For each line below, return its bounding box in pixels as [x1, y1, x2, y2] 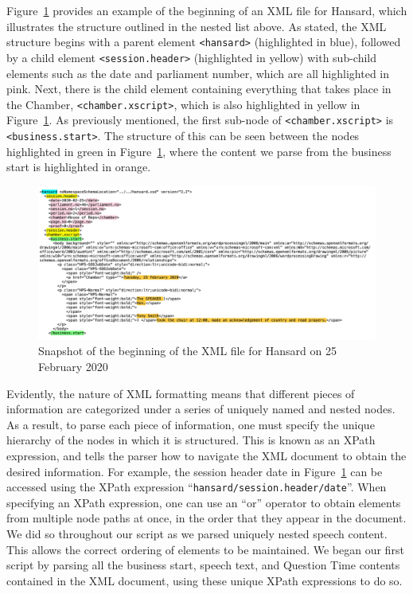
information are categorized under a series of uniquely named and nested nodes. [6, 401, 395, 417]
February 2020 [38, 358, 108, 374]
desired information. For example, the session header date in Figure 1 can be [6, 463, 383, 479]
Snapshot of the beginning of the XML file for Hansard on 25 [38, 342, 337, 359]
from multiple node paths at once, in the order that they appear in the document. [6, 510, 407, 526]
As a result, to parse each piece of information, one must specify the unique [6, 416, 375, 432]
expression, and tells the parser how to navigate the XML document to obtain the [6, 447, 407, 463]
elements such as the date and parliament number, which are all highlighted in [6, 64, 390, 81]
